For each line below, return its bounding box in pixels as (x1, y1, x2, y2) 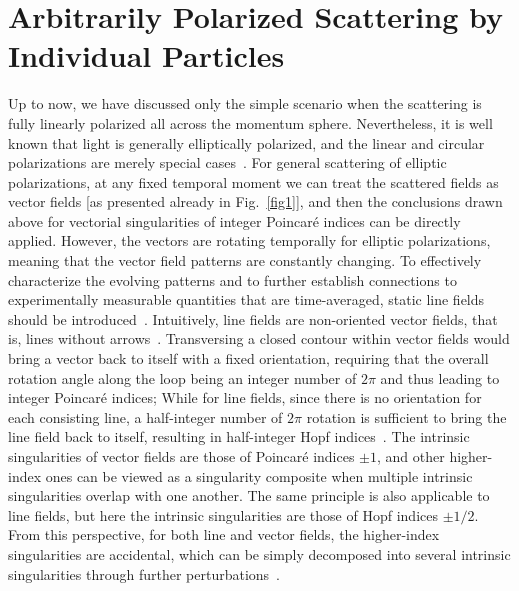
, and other (377, 446, 445, 466)
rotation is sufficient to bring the (306, 406, 507, 427)
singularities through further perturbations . (8, 563, 281, 584)
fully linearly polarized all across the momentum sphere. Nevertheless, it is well (8, 112, 493, 133)
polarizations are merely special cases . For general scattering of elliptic (8, 152, 447, 173)
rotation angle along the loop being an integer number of (8, 367, 357, 388)
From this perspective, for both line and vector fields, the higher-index (8, 524, 440, 545)
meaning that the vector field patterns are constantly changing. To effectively (8, 250, 482, 271)
